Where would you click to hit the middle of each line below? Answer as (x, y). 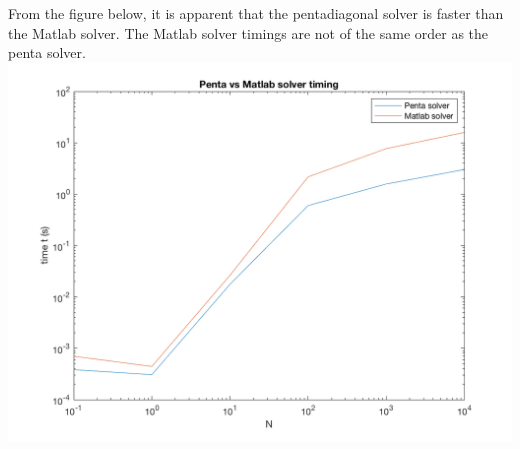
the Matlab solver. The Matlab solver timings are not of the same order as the (248, 32)
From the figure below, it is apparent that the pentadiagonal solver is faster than (256, 13)
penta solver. (47, 52)
